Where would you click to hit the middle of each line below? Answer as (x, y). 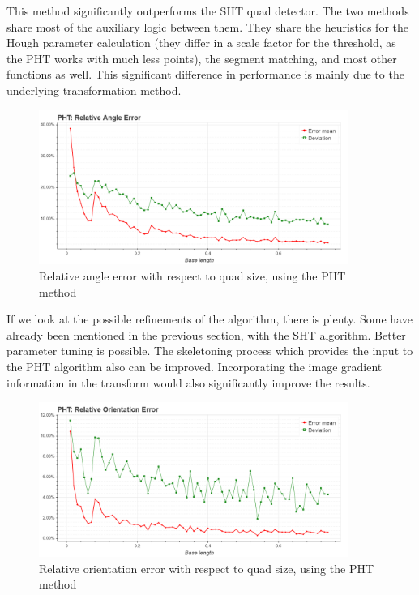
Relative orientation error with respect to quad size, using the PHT (207, 568)
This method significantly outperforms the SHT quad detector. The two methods (208, 11)
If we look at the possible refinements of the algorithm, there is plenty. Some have (209, 319)
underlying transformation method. (94, 90)
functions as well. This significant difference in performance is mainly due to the (205, 74)
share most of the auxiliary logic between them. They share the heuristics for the (207, 26)
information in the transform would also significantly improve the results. (188, 382)
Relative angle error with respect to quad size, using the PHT (192, 275)
